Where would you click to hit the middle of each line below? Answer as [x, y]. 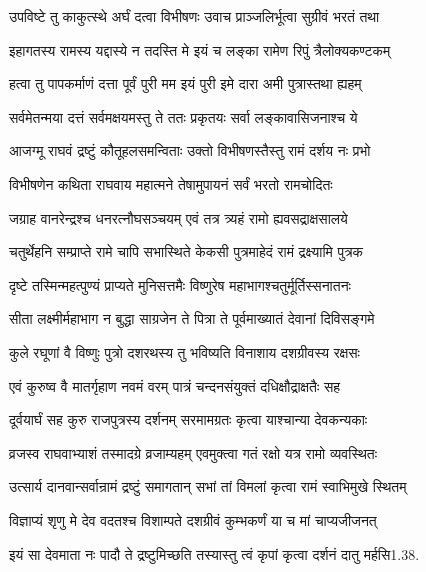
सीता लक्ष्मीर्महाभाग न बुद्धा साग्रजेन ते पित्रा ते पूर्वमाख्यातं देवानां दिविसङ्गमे [192, 318]
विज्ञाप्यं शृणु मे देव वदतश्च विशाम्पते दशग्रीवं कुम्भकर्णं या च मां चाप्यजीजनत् [193, 519]
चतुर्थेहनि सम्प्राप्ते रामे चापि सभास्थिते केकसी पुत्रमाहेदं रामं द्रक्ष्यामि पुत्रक [186, 251]
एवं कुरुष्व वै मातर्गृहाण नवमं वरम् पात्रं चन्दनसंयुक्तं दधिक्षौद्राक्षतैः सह [175, 385]
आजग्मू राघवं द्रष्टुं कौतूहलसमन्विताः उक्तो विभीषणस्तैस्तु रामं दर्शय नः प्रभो [190, 150]
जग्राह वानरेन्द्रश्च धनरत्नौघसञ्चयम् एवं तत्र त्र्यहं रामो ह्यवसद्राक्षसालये [178, 217]
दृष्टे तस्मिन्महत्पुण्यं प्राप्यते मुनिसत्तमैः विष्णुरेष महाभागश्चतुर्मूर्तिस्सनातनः [180, 284]
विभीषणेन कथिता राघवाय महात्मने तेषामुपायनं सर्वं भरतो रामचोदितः [171, 183]
